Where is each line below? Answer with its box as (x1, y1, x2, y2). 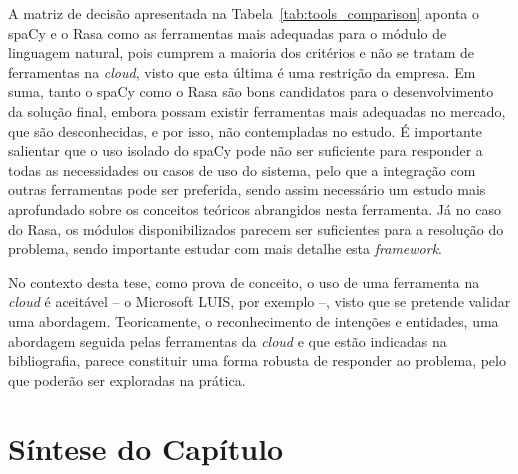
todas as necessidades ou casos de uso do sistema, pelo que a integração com (8, 159, 476, 180)
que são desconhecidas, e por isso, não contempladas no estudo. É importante (8, 120, 483, 141)
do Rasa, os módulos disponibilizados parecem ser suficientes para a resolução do (8, 218, 504, 239)
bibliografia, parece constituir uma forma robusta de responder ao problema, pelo (8, 350, 506, 371)
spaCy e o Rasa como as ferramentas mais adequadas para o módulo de (8, 22, 447, 43)
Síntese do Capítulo (8, 428, 284, 469)
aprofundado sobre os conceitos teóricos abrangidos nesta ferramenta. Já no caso (8, 198, 501, 219)
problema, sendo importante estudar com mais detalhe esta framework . (8, 238, 442, 259)
